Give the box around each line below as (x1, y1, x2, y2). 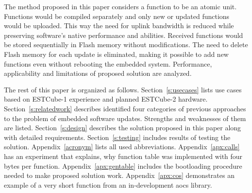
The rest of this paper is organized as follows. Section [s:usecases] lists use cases (4, 84, 242, 94)
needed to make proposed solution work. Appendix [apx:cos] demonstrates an (4, 170, 235, 180)
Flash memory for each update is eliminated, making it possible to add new (4, 49, 229, 59)
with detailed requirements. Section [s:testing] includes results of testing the (4, 132, 231, 142)
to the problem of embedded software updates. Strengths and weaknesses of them (4, 113, 246, 123)
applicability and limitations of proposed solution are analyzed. (4, 68, 192, 78)
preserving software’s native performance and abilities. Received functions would (4, 30, 243, 40)
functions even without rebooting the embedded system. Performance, (4, 58, 212, 69)
